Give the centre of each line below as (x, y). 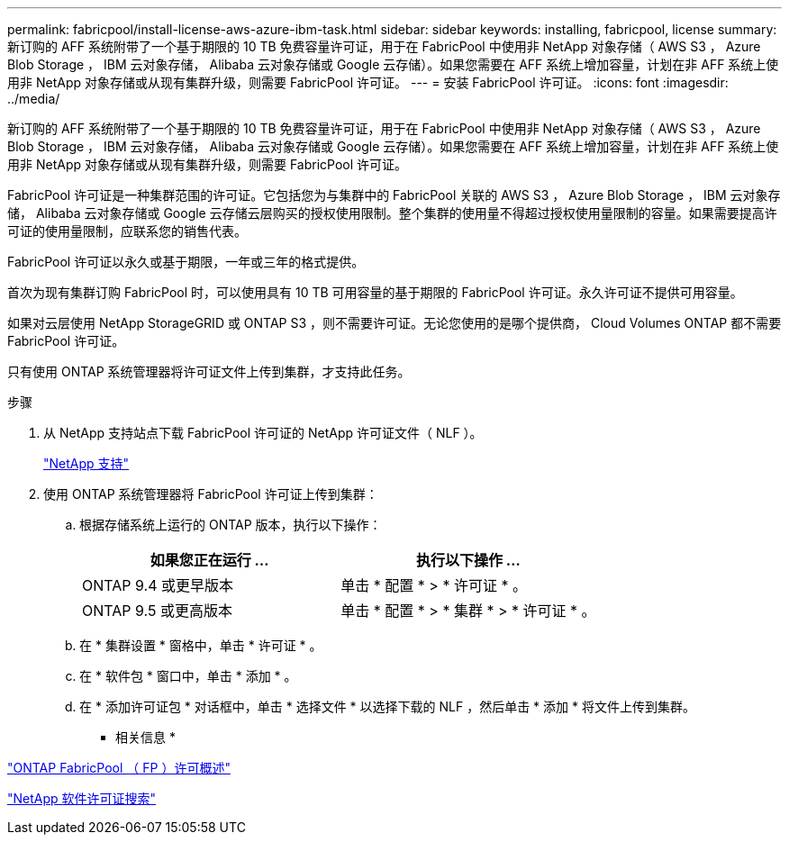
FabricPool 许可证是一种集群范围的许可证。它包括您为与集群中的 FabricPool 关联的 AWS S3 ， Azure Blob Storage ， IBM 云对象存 (394, 195)
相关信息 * (145, 737)
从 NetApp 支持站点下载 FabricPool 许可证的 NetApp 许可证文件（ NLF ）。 (263, 433)
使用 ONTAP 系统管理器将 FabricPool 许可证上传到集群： (211, 494)
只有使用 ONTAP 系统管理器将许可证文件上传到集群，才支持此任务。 (209, 371)
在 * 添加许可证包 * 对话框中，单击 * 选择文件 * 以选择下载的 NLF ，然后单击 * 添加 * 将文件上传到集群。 (387, 706)
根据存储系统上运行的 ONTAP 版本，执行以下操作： (231, 525)
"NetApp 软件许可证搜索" (82, 798)
